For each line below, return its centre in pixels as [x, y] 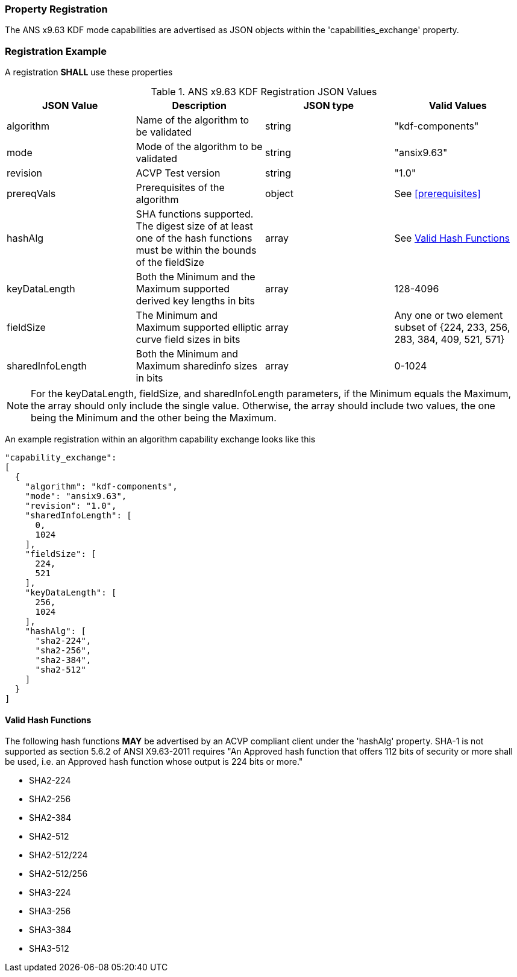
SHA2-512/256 [58, 874]
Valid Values [458, 106]
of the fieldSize [170, 262]
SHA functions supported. [195, 214]
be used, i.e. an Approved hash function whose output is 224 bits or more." [154, 762]
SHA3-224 [50, 893]
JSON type [329, 106]
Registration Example [56, 51]
